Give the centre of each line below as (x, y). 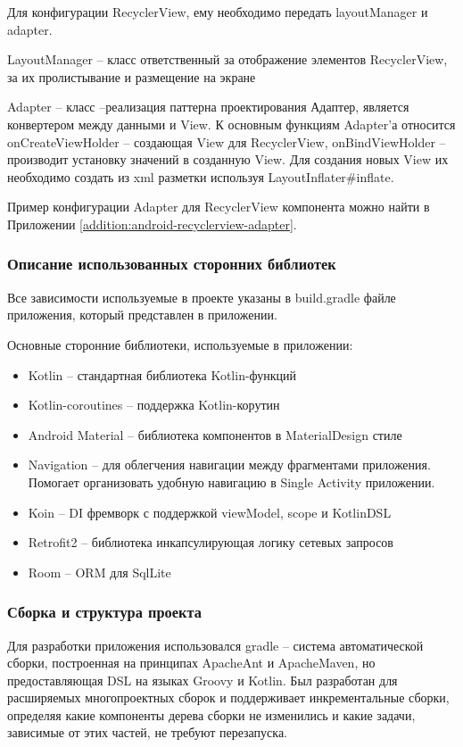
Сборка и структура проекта (104, 612)
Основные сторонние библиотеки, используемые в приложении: (180, 344)
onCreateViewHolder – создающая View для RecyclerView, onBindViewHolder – (227, 141)
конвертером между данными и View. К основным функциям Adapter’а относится (231, 124)
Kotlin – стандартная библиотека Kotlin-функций (162, 374)
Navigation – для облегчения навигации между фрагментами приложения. (229, 465)
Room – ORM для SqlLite (99, 572)
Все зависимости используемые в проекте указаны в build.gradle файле (202, 297)
